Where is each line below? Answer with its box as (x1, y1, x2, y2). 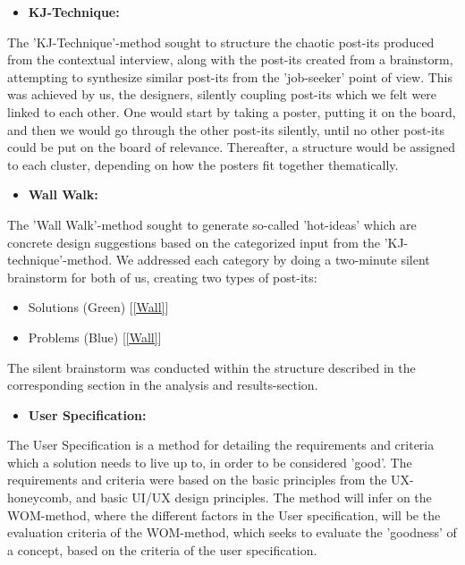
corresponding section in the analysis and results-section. (7, 375, 318, 394)
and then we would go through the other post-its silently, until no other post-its (7, 120, 444, 139)
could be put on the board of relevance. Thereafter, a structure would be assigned (7, 138, 455, 156)
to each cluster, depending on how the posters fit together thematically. (7, 155, 399, 173)
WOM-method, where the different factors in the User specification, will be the (7, 505, 441, 524)
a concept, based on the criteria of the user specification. (7, 540, 317, 559)
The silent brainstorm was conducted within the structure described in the (7, 358, 416, 376)
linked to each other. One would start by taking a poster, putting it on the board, (7, 102, 456, 121)
